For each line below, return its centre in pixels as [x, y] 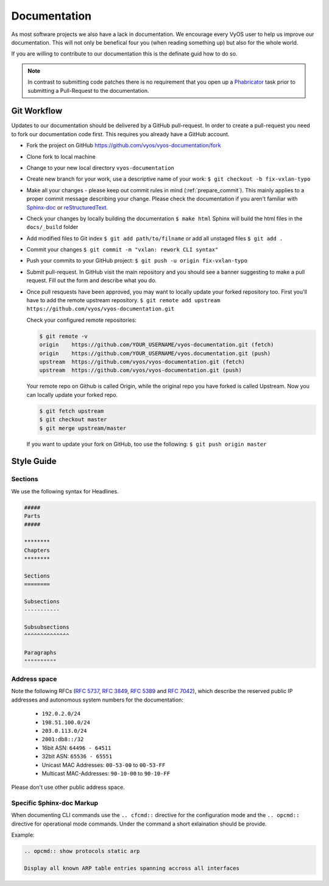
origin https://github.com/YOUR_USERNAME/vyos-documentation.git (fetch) [157, 345]
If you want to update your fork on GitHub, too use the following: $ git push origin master [147, 444]
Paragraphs [40, 653]
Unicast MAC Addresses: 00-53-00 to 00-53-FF [104, 765]
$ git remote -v [64, 336]
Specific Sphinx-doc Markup [55, 803]
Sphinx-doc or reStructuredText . [67, 207]
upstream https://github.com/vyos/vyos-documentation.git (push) [140, 370]
